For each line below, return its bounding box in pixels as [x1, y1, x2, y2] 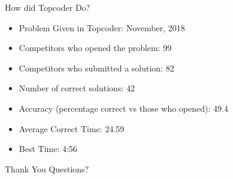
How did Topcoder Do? [5, 1, 90, 13]
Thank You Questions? [5, 162, 89, 175]
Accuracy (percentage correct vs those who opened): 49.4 [19, 102, 228, 114]
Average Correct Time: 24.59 [19, 122, 125, 135]
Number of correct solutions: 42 [19, 82, 135, 94]
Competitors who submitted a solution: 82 [19, 61, 174, 74]
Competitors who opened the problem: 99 [19, 41, 172, 54]
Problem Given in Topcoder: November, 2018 [19, 21, 185, 34]
